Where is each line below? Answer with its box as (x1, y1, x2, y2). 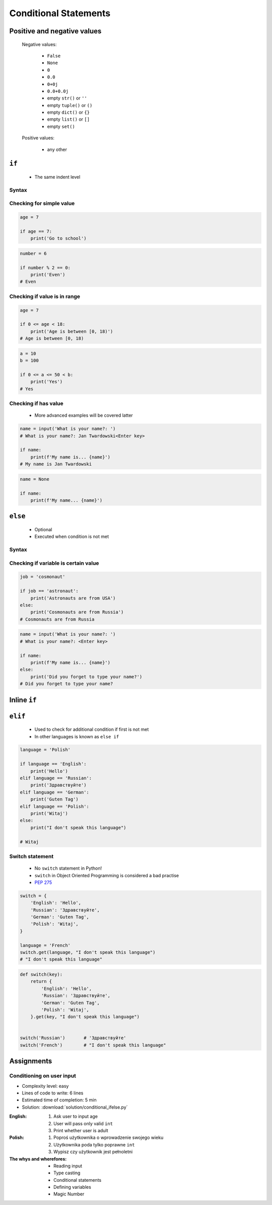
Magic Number (53, 1191, 85, 1197)
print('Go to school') (30, 235, 87, 241)
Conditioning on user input (9, 1072, 77, 1079)
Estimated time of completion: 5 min (22, 1097, 97, 1103)
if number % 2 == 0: (20, 265, 71, 270)
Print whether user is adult (53, 1127, 108, 1133)
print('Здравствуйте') (30, 782, 87, 788)
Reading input (53, 1163, 83, 1169)
